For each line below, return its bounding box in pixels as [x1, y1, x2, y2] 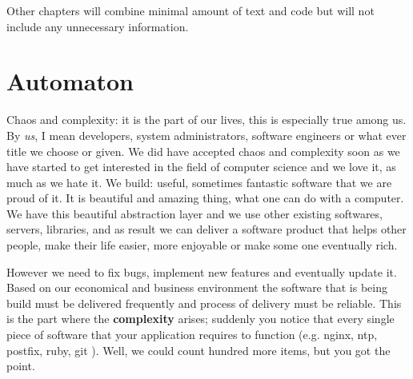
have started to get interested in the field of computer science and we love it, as [6, 158, 396, 175]
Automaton [6, 65, 134, 98]
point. [6, 357, 35, 374]
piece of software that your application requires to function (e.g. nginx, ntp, [6, 326, 378, 343]
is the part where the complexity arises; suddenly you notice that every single [6, 310, 395, 327]
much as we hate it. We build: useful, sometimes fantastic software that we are [6, 174, 392, 190]
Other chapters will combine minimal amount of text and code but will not [6, 2, 375, 18]
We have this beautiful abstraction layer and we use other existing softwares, [6, 205, 383, 221]
